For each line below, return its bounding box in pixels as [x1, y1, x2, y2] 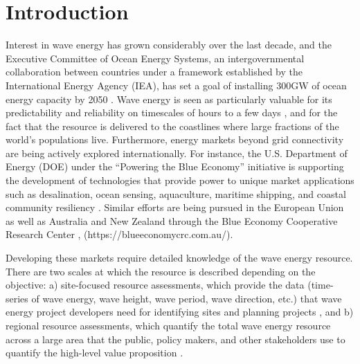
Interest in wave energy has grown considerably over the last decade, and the [6, 37, 332, 52]
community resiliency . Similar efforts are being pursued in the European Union [6, 200, 344, 215]
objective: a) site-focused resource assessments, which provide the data [6, 277, 305, 292]
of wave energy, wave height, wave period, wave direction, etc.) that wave [31, 291, 342, 305]
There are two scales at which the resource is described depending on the [6, 264, 316, 278]
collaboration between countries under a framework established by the [6, 64, 303, 79]
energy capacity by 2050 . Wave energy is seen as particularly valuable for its [6, 91, 332, 106]
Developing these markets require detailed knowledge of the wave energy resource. [6, 251, 353, 265]
